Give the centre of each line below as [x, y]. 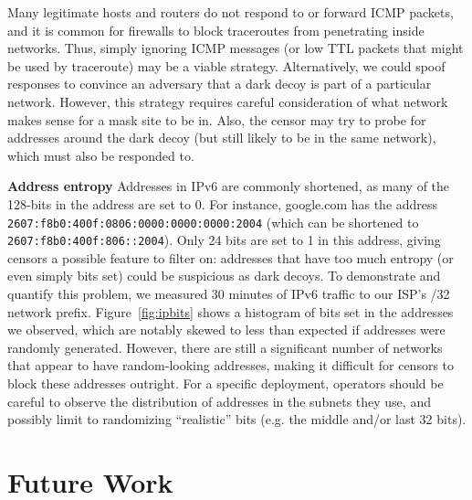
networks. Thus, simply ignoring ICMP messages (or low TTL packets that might [236, 48]
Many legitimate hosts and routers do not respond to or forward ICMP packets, [231, 12]
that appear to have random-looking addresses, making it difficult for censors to [231, 365]
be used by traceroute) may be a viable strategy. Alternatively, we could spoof [226, 65]
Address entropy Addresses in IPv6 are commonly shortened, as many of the [229, 186]
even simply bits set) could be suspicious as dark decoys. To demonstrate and [224, 276]
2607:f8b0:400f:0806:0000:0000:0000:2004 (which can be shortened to [213, 222]
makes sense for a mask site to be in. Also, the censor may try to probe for [217, 119]
